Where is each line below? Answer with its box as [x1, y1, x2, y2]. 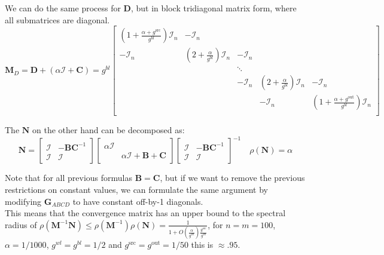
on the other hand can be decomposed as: [32, 124, 185, 136]
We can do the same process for [5, 2, 121, 14]
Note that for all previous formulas [5, 171, 133, 184]
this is [191, 238, 214, 251]
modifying [5, 195, 42, 207]
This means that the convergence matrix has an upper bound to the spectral [5, 207, 286, 219]
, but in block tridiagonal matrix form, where [130, 2, 297, 14]
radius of [5, 218, 37, 231]
